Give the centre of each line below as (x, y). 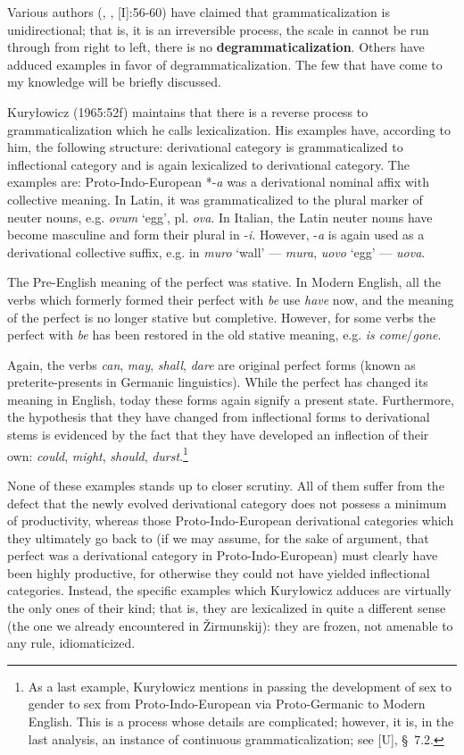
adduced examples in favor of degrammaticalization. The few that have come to (225, 64)
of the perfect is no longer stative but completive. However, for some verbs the (221, 317)
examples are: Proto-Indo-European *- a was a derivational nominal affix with (218, 182)
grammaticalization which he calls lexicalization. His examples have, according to (229, 129)
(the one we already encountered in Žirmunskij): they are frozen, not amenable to (230, 625)
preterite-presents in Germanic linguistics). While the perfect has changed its (218, 382)
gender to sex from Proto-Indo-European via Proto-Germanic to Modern (227, 704)
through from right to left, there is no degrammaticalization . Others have (216, 47)
